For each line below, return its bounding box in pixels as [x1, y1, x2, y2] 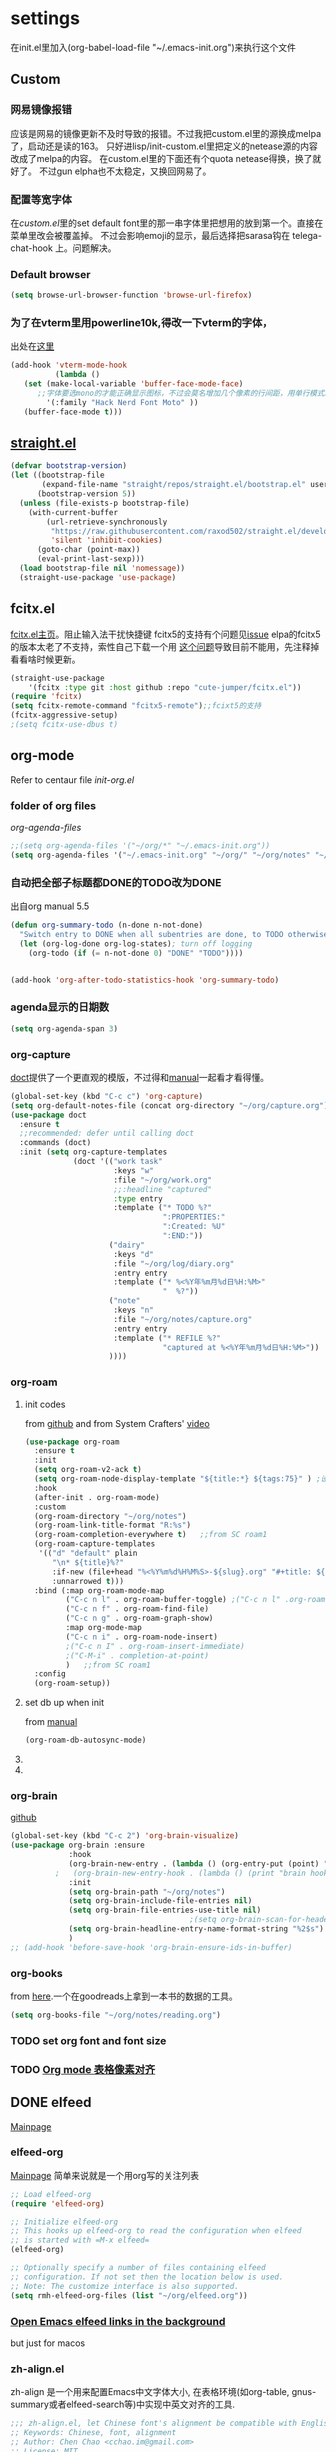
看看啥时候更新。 [10, 653, 81, 665]
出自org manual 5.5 [10, 900, 90, 912]
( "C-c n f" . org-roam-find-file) [65, 1604, 210, 1614]
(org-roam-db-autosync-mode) [24, 1735, 147, 1746]
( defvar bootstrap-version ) [10, 461, 128, 471]
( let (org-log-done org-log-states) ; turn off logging [19, 938, 253, 949]
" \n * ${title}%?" [51, 1557, 125, 1567]
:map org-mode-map [65, 1623, 142, 1633]
